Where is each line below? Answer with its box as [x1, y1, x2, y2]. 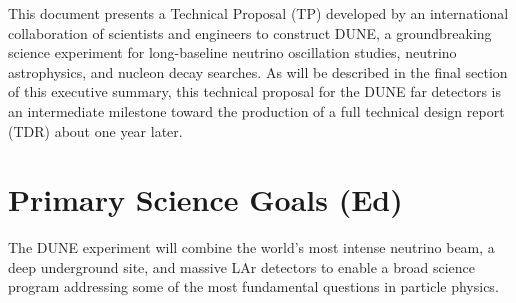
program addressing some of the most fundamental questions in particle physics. [8, 276, 499, 297]
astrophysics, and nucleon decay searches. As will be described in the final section [8, 61, 508, 82]
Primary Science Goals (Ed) [8, 179, 403, 220]
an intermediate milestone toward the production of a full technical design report [8, 100, 505, 121]
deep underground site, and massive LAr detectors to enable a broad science [8, 256, 476, 277]
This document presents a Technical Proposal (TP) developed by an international [8, 3, 509, 23]
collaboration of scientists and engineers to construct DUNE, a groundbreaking [8, 22, 492, 43]
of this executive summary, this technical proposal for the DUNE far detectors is [8, 81, 501, 102]
